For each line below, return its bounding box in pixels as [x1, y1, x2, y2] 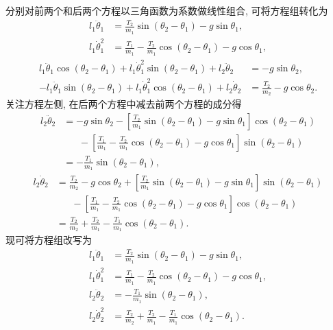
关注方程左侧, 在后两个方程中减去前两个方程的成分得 [5, 97, 242, 111]
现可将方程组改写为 [5, 232, 92, 246]
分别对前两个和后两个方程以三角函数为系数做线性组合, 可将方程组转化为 [5, 3, 328, 17]
